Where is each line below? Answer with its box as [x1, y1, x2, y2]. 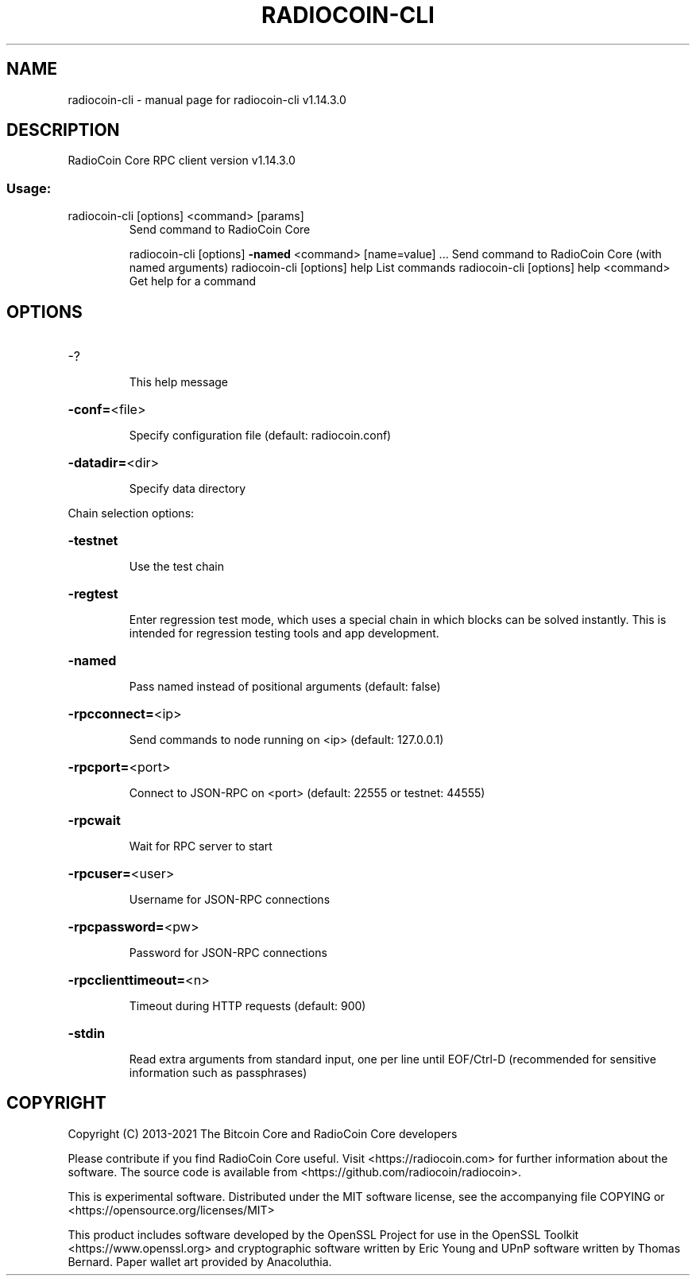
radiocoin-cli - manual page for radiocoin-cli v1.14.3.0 [68, 92, 346, 107]
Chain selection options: [68, 506, 195, 521]
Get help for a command [129, 274, 257, 289]
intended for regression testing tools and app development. [129, 626, 439, 641]
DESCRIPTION [6, 120, 120, 141]
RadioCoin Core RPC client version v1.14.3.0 [68, 153, 296, 168]
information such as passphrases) [129, 1066, 307, 1080]
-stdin [68, 1025, 105, 1042]
